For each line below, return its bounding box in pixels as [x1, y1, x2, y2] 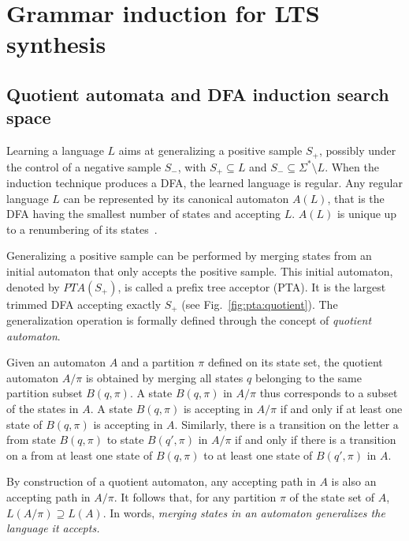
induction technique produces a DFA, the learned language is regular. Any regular [6, 175, 403, 191]
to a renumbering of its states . [6, 220, 158, 237]
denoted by [6, 278, 60, 295]
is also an [331, 473, 377, 490]
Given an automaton [6, 354, 106, 370]
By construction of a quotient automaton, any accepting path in [6, 473, 316, 490]
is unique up [336, 205, 397, 222]
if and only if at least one [280, 400, 403, 417]
